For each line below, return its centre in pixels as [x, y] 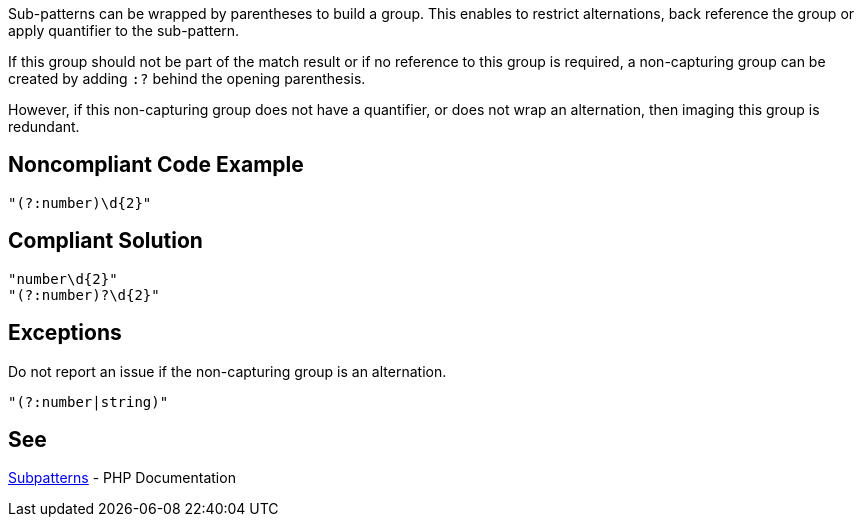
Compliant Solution [105, 241]
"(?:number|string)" [88, 401]
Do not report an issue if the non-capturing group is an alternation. [227, 371]
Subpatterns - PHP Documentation [122, 478]
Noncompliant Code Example [156, 165]
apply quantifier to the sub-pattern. [124, 30]
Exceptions [65, 333]
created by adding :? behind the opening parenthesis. [187, 78]
